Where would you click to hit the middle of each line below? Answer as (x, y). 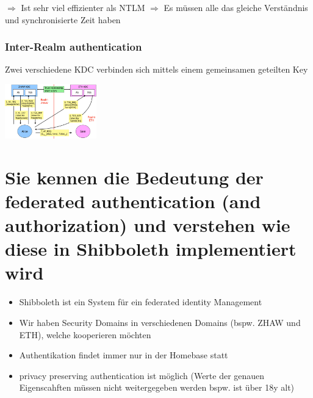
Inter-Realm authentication (74, 47)
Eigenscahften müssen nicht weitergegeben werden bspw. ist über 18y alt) (157, 387)
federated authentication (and (133, 201)
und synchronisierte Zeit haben (63, 19)
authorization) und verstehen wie (148, 225)
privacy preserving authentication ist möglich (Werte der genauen (142, 375)
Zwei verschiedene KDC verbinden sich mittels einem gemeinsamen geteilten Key (156, 69)
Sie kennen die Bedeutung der (134, 177)
